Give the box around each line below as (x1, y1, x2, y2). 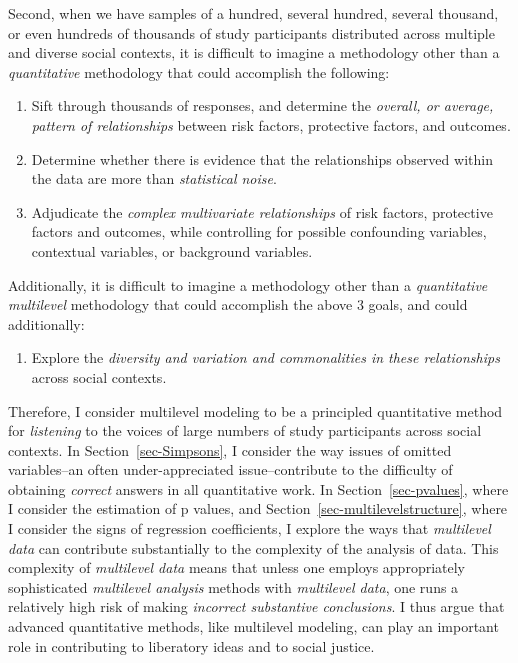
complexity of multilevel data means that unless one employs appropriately (8, 557, 466, 578)
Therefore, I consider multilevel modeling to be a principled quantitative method (8, 400, 503, 421)
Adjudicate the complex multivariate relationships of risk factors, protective (31, 201, 493, 222)
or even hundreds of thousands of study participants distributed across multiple (8, 22, 495, 43)
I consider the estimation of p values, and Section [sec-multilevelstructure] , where (8, 498, 508, 519)
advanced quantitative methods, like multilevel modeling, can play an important (8, 616, 499, 637)
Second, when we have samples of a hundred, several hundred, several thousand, (8, 3, 499, 23)
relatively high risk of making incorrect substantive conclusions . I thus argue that (8, 596, 505, 617)
